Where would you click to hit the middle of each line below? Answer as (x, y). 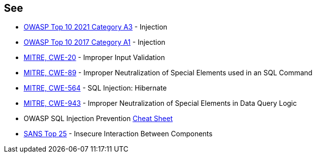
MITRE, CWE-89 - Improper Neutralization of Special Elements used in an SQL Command (168, 73)
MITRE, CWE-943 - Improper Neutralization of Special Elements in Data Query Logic (160, 103)
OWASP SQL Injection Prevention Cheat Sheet (98, 119)
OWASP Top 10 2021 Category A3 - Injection (95, 27)
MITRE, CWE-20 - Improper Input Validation (94, 58)
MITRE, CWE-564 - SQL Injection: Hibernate (95, 88)
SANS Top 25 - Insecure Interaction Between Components (118, 134)
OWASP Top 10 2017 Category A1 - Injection (95, 42)
